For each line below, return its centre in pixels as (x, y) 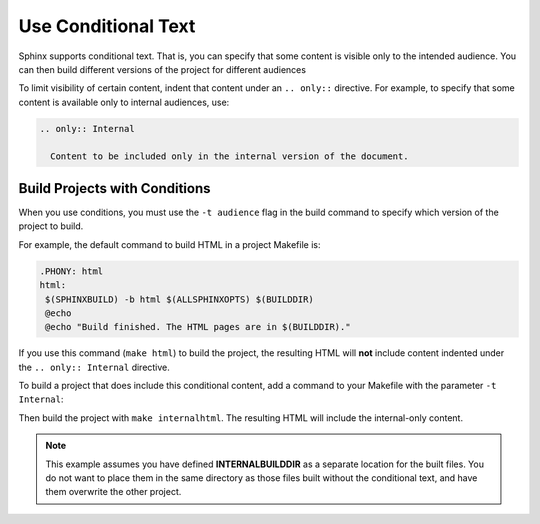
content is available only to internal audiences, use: (124, 102)
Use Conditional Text (107, 26)
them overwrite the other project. (113, 492)
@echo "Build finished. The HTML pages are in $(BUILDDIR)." (198, 327)
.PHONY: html (71, 271)
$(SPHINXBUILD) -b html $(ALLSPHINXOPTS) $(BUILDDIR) (179, 299)
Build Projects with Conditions (114, 188)
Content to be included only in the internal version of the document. (229, 156)
